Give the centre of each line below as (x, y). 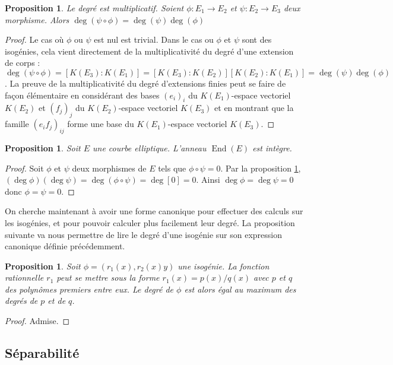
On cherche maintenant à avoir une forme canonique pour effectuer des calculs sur (154, 211)
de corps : (23, 63)
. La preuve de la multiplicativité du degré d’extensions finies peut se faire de (145, 83)
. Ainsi (208, 180)
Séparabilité (42, 353)
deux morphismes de (109, 168)
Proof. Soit (24, 168)
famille (17, 124)
